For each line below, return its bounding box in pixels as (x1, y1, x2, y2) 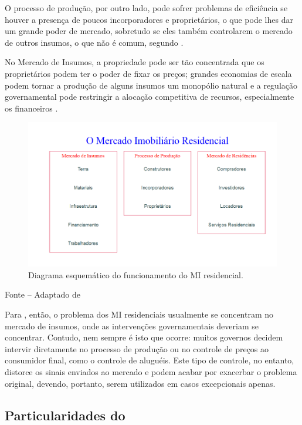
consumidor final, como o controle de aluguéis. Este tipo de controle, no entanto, (5, 354, 294, 366)
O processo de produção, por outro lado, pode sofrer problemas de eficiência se (5, 2, 288, 14)
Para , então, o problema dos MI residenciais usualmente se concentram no (5, 308, 274, 321)
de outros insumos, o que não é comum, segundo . (5, 36, 184, 48)
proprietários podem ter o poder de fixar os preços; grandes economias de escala (5, 67, 292, 79)
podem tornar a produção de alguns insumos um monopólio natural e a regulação (5, 79, 298, 91)
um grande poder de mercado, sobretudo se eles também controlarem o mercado (5, 25, 293, 37)
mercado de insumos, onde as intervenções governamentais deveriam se (5, 319, 259, 332)
